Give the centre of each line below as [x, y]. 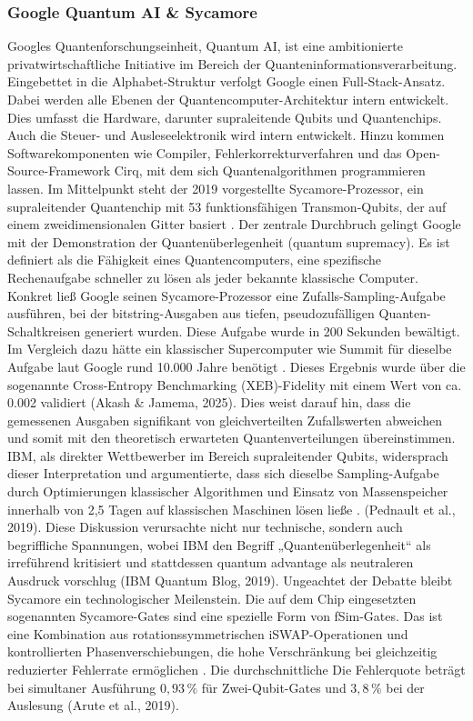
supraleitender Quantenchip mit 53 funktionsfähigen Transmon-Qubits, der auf [227, 206]
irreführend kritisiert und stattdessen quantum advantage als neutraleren [211, 562]
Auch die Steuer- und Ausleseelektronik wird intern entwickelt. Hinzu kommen [226, 135]
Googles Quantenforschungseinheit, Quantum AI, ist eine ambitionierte [205, 46]
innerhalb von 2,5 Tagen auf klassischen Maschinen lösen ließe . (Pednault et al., [231, 509]
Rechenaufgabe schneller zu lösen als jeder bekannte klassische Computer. [213, 277]
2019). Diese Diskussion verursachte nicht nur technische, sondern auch [205, 527]
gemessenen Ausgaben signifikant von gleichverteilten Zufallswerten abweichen [225, 420]
